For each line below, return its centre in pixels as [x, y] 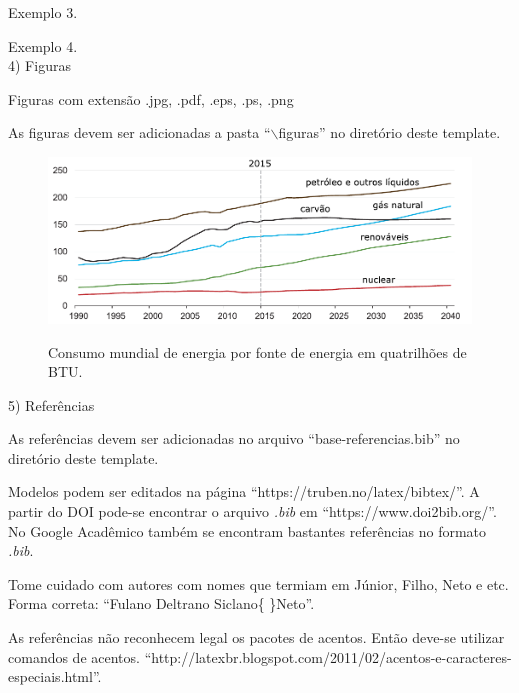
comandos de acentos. [74, 656]
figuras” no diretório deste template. [389, 132]
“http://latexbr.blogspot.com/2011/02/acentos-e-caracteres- [328, 656]
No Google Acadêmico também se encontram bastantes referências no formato [247, 530]
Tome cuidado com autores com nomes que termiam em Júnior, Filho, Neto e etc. [258, 583]
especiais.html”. [55, 676]
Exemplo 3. [43, 12]
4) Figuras [39, 65]
